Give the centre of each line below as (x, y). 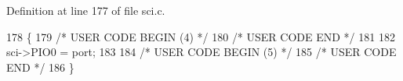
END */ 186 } (40, 67)
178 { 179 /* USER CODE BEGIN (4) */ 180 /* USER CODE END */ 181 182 (201, 36)
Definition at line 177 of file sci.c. (86, 10)
